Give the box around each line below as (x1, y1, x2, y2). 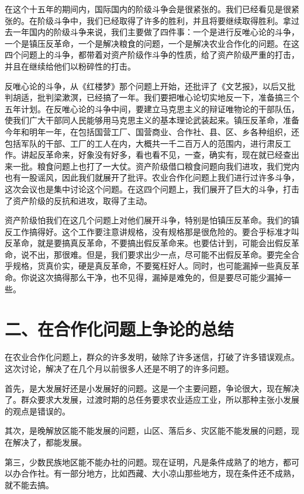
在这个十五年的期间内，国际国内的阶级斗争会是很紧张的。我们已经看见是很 (5, 3, 291, 15)
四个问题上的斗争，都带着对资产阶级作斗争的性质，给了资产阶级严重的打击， (5, 49, 299, 61)
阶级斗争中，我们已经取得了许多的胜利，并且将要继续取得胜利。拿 (37, 14, 291, 26)
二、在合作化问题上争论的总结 (5, 317, 234, 341)
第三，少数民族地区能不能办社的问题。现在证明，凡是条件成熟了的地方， (5, 455, 283, 468)
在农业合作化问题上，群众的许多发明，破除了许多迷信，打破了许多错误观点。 (5, 351, 299, 363)
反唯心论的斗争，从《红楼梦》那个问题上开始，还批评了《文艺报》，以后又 (5, 80, 287, 92)
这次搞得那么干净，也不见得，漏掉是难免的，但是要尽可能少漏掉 (37, 271, 283, 284)
